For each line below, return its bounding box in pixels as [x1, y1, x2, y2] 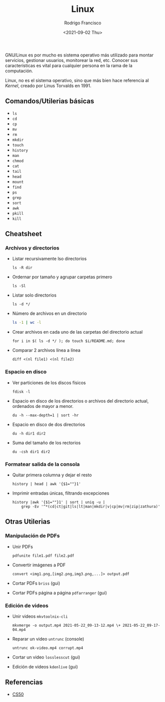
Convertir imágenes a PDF [12, 562, 66, 568]
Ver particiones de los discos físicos [12, 380, 86, 386]
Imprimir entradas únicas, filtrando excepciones [12, 490, 109, 496]
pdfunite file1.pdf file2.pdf [12, 553, 75, 558]
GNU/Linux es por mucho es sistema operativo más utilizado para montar [5, 52, 154, 58]
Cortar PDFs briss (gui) [12, 580, 61, 586]
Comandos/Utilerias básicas [5, 97, 95, 105]
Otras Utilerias [5, 517, 51, 526]
